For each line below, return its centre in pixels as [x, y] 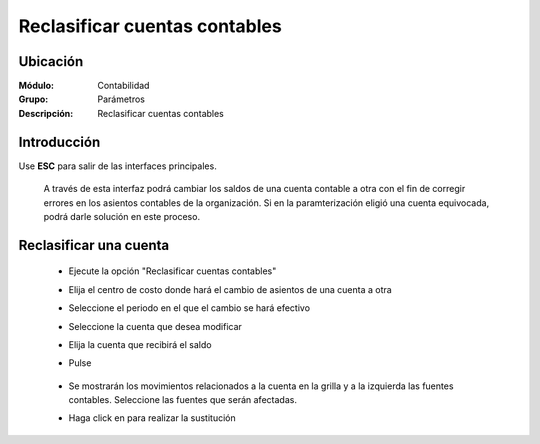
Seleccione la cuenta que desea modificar [155, 326]
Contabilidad [123, 86]
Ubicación [51, 61]
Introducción [59, 141]
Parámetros [121, 99]
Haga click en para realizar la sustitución [152, 418]
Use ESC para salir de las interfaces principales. [117, 166]
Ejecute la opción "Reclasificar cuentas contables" [172, 271]
